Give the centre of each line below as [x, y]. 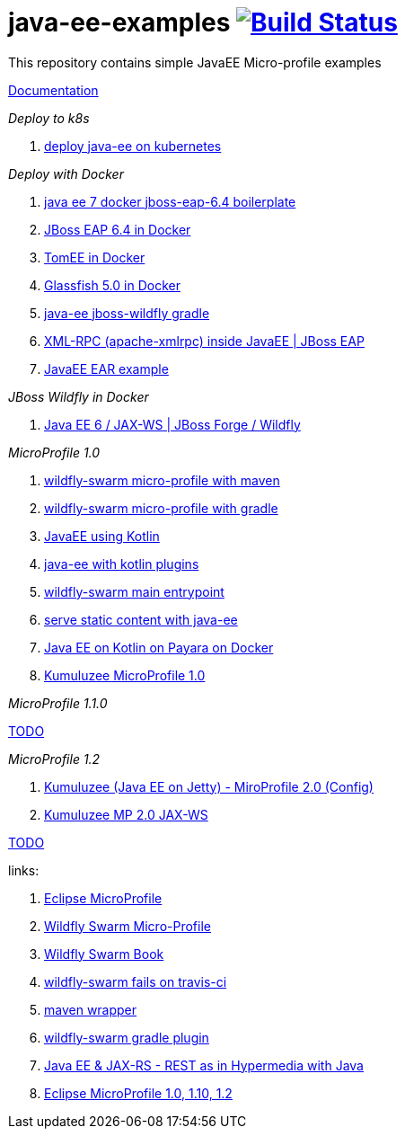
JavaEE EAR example [106, 368]
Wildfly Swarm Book [104, 954]
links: [24, 870]
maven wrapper [91, 1009]
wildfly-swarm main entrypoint [134, 591]
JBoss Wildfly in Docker [79, 396]
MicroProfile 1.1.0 [58, 703]
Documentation [53, 90]
